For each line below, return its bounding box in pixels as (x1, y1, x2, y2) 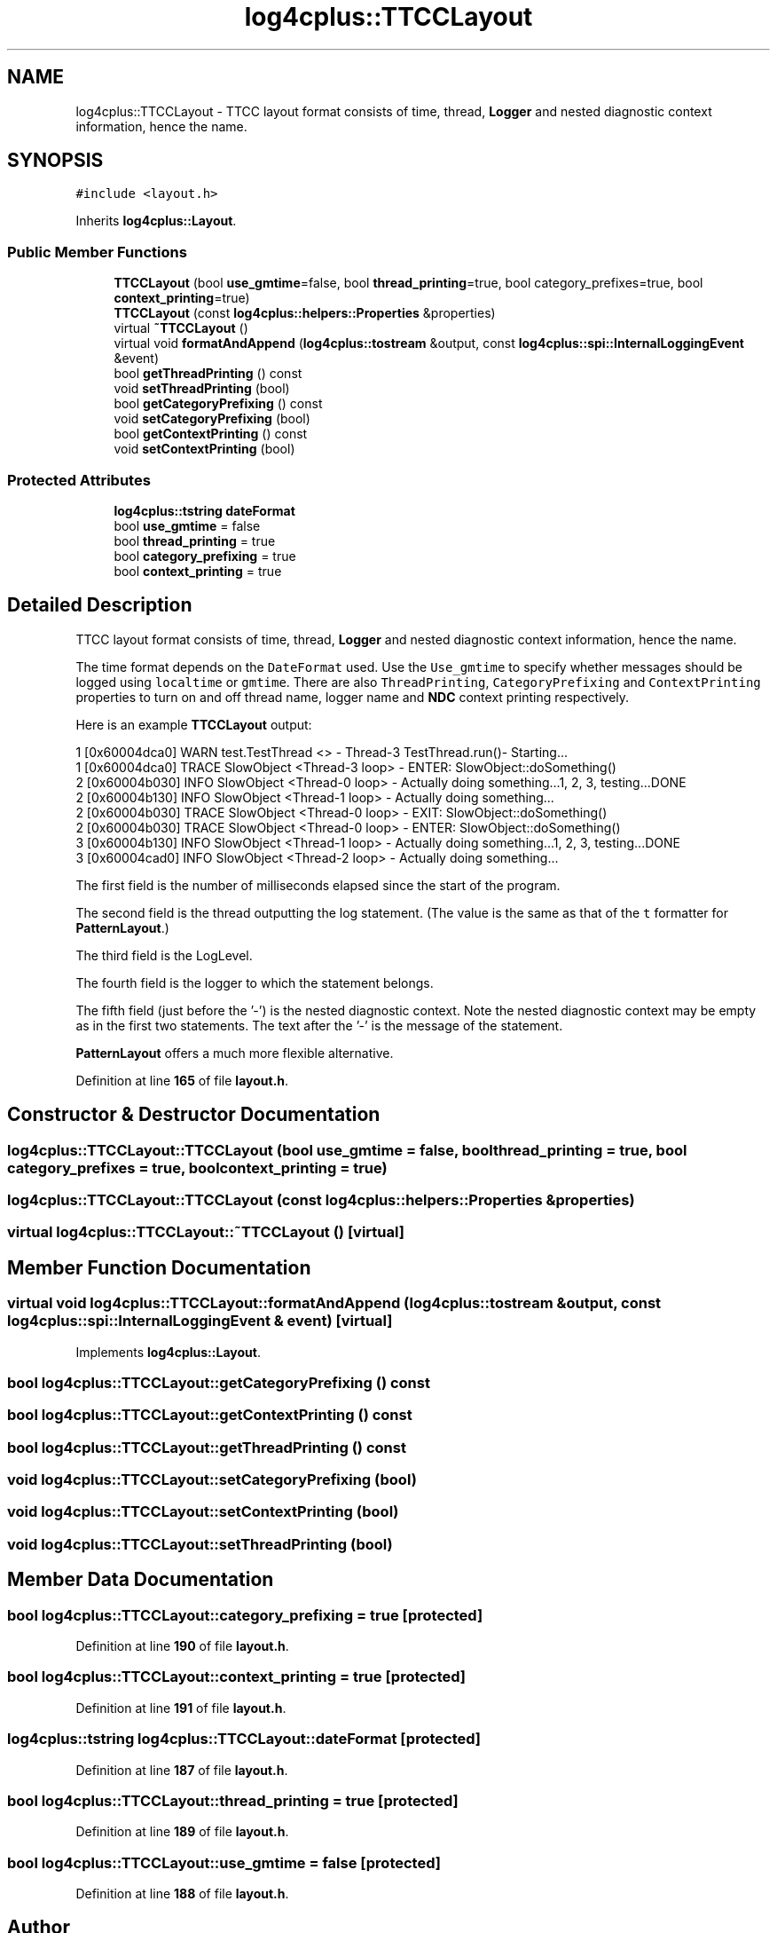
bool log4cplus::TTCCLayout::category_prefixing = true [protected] (7, 1606, 483, 1624)
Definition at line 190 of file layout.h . (75, 1638, 289, 1654)
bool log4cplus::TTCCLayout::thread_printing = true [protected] (7, 1791, 459, 1810)
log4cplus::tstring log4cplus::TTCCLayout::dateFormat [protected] (7, 1730, 481, 1748)
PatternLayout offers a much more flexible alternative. (75, 1045, 394, 1061)
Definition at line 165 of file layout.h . (75, 1072, 289, 1088)
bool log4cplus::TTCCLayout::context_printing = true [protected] (7, 1668, 467, 1686)
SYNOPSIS (7, 149, 104, 172)
